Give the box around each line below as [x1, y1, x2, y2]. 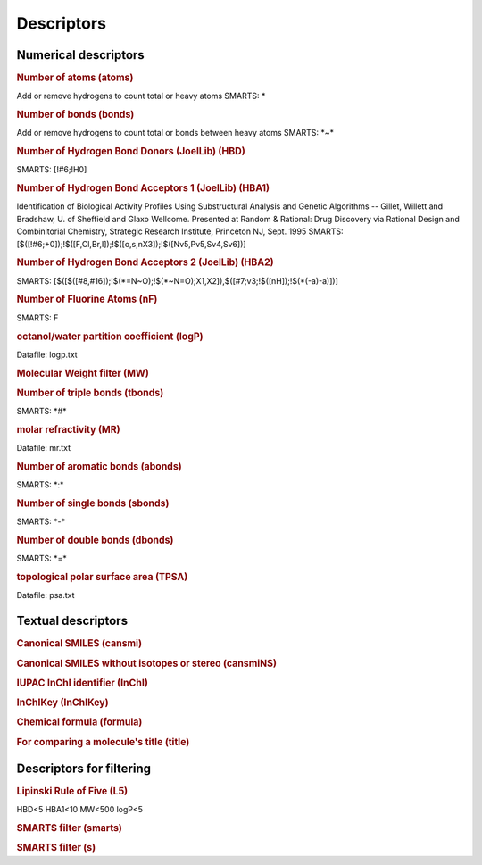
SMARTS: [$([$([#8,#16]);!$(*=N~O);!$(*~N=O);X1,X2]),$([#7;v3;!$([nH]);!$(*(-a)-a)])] [16, 275, 339, 286]
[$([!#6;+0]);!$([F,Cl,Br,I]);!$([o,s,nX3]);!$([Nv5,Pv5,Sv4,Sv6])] [16, 238, 246, 249]
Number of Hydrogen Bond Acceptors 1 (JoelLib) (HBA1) [16, 182, 270, 195]
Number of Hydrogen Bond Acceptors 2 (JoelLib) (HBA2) [16, 256, 274, 269]
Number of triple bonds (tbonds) [16, 387, 164, 399]
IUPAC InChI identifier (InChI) [16, 677, 149, 689]
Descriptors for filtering [16, 761, 152, 776]
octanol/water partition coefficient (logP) [16, 330, 204, 343]
